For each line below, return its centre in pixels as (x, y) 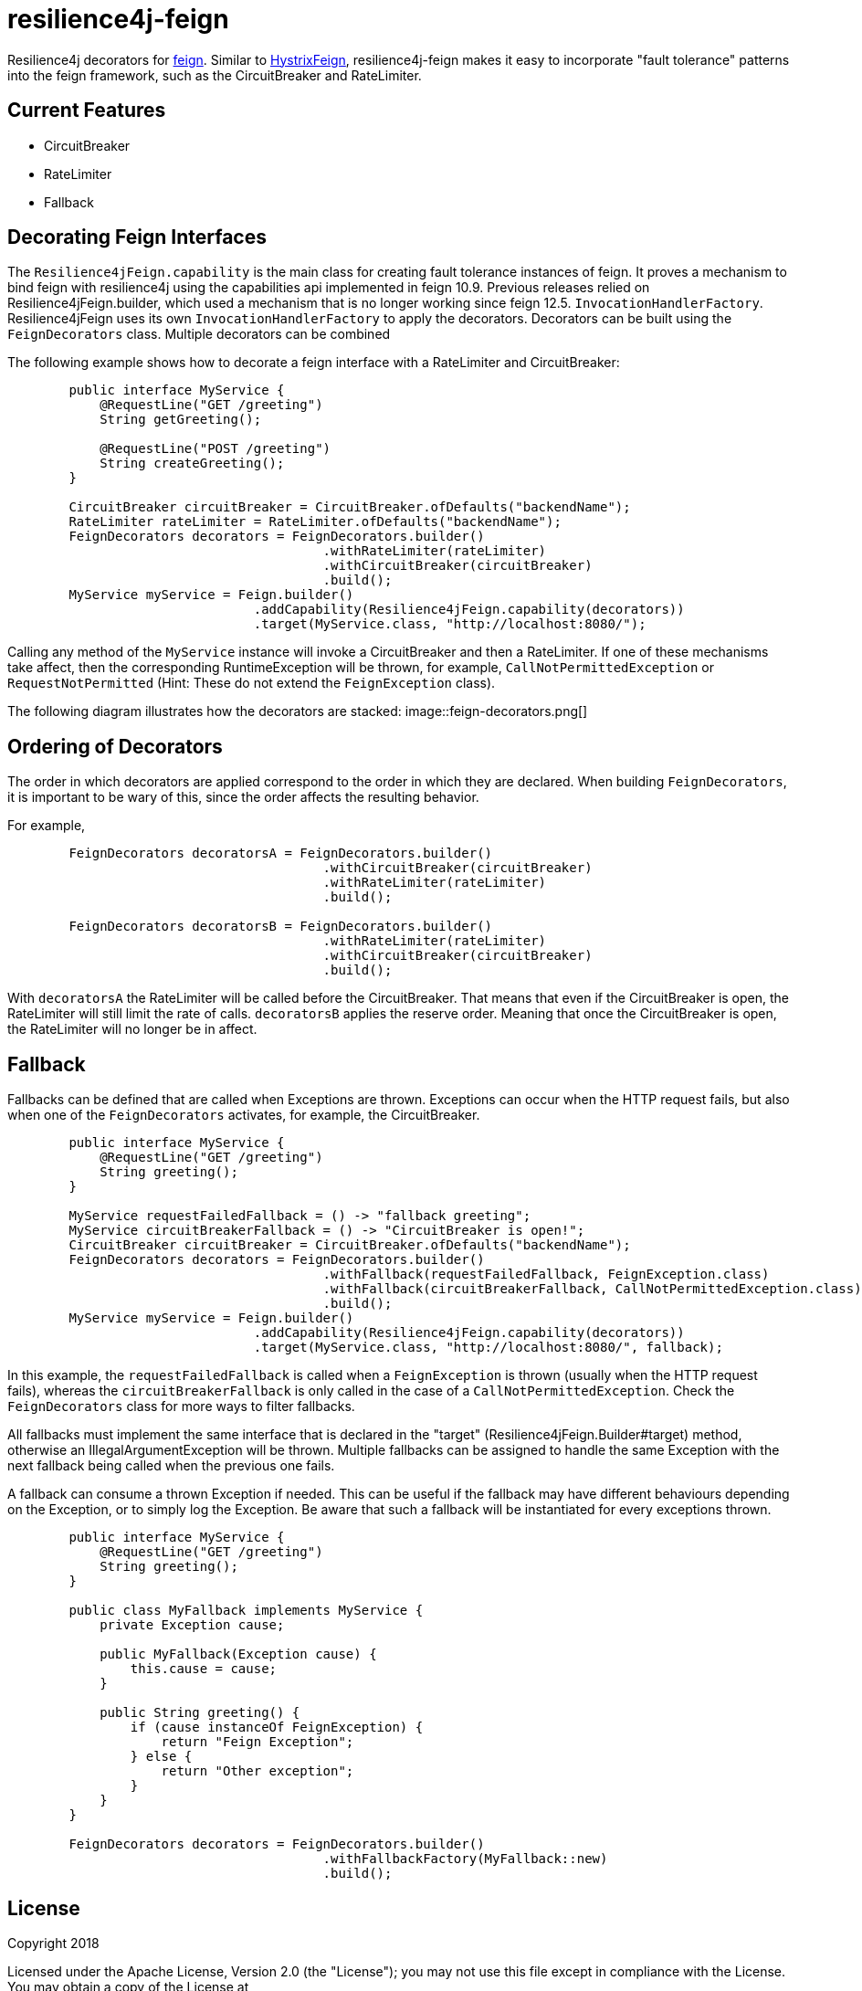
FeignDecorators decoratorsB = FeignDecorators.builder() (281, 927)
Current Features (87, 111)
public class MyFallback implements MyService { (246, 1611)
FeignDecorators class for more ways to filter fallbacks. (181, 1406)
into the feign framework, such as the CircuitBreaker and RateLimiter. (215, 75)
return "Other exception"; (258, 1771)
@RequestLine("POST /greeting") (215, 449)
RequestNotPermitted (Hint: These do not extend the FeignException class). (252, 683)
